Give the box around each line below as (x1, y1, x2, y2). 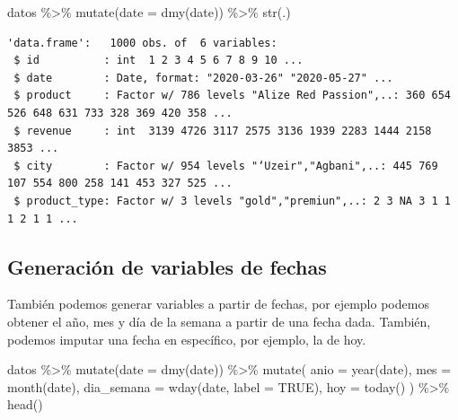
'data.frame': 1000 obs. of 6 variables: (7, 36, 277, 49)
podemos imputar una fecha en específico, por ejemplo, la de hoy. (7, 329, 366, 348)
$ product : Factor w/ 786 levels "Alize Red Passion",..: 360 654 (13, 89, 451, 102)
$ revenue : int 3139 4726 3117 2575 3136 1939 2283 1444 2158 (13, 124, 432, 137)
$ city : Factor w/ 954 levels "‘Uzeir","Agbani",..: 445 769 (13, 159, 438, 172)
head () (7, 395, 43, 414)
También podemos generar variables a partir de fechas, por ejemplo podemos (7, 294, 429, 313)
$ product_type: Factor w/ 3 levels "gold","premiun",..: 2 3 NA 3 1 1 (13, 194, 451, 207)
